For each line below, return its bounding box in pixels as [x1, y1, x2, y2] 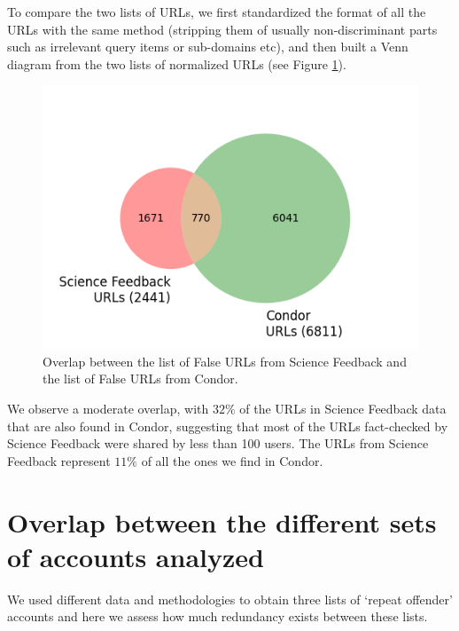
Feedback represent [7, 451, 111, 469]
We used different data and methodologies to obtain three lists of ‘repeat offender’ [7, 589, 453, 608]
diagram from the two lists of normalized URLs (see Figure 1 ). [7, 54, 346, 73]
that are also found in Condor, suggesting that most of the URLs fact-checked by [7, 416, 448, 435]
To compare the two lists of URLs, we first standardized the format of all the [7, 3, 426, 20]
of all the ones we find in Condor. [141, 451, 323, 469]
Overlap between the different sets [7, 503, 437, 540]
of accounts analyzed [7, 538, 264, 574]
